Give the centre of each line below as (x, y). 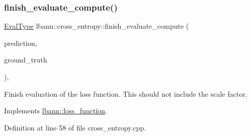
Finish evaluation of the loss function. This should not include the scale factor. (126, 93)
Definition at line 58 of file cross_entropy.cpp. (75, 127)
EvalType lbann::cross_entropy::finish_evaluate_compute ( (96, 26)
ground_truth (26, 60)
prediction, (21, 43)
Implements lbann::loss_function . (56, 111)
